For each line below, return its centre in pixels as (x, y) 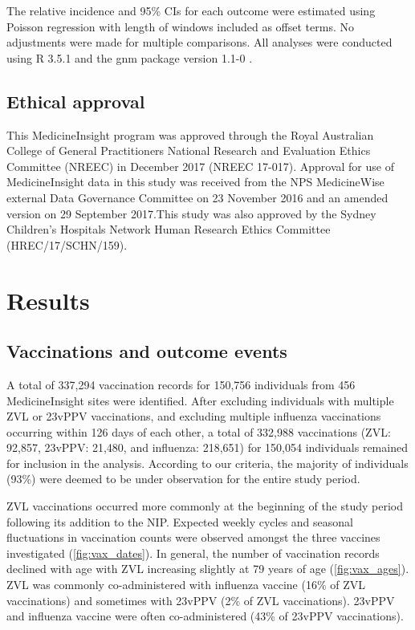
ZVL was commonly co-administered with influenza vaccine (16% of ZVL (186, 585)
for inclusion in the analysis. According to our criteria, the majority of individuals (207, 463)
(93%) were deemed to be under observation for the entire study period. (183, 479)
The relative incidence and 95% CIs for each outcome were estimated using (191, 10)
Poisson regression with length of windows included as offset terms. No (180, 26)
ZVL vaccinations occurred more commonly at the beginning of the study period (205, 506)
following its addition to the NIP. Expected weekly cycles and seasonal (180, 521)
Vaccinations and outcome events (147, 351)
